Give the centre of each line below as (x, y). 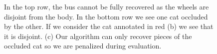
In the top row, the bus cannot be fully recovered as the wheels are (107, 6)
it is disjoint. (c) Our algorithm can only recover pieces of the (98, 36)
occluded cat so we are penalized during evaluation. (83, 46)
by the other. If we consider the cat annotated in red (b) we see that (109, 26)
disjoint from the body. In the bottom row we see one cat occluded (106, 16)
